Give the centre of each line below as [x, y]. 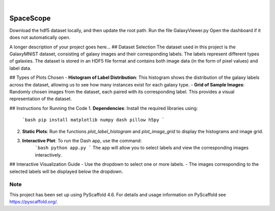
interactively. [48, 155]
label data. [20, 68]
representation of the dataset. [41, 99]
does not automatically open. [40, 38]
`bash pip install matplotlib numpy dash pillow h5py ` [93, 120]
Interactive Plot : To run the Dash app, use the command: [82, 140]
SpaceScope [30, 18]
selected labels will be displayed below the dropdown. [66, 171]
